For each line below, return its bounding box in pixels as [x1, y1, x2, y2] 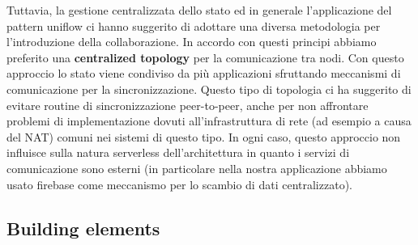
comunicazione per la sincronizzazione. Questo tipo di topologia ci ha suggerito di [6, 80, 412, 97]
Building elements [6, 215, 160, 240]
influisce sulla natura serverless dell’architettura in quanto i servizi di [6, 144, 350, 161]
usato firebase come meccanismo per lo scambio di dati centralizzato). [6, 175, 352, 192]
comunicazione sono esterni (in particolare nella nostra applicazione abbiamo [6, 159, 387, 176]
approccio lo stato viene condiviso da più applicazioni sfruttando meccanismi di [6, 65, 401, 82]
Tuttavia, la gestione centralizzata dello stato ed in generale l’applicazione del [6, 2, 392, 18]
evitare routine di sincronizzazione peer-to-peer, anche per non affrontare [6, 96, 369, 113]
